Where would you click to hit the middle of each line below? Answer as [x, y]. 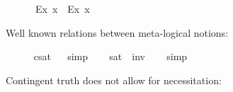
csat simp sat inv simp [110, 56]
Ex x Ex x [62, 8]
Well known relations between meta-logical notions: [117, 32]
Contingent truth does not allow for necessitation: [114, 80]
